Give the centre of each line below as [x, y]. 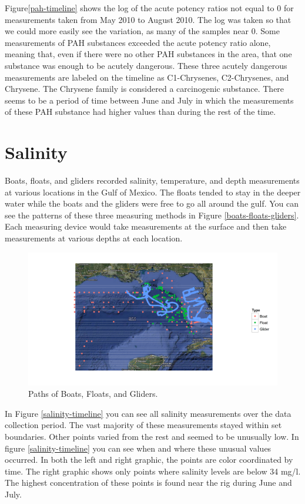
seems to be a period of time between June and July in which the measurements [149, 100]
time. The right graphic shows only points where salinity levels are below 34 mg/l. [153, 471]
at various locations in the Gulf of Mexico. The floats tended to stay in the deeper [153, 192]
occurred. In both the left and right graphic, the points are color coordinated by [149, 460]
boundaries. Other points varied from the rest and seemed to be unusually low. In [152, 437]
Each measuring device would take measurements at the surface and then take [146, 226]
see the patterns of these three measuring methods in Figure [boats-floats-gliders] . [152, 215]
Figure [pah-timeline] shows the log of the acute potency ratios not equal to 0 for [149, 8]
